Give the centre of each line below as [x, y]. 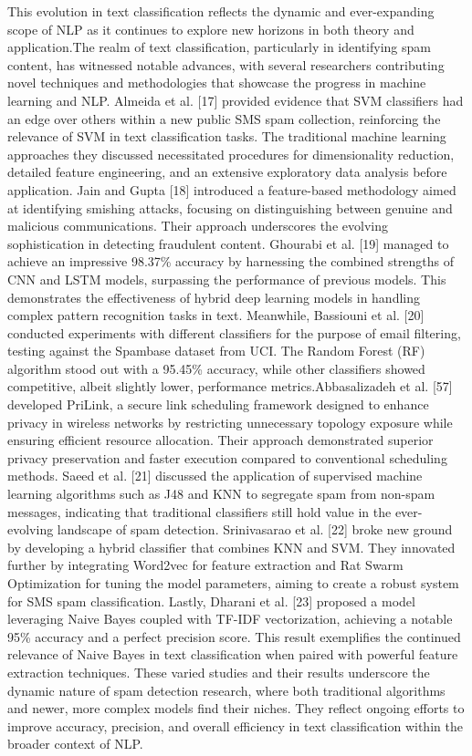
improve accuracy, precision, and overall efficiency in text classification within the [235, 725]
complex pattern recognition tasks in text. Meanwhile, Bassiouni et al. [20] [216, 315]
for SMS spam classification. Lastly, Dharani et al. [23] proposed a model [211, 601]
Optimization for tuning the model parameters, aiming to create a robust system [233, 583]
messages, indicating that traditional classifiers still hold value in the [199, 511]
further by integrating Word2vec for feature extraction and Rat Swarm [205, 565]
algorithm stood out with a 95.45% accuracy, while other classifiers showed [216, 368]
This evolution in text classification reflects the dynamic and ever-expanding [221, 11]
